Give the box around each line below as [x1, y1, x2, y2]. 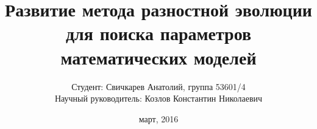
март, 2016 [138, 112, 179, 125]
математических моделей [60, 44, 257, 69]
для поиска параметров [65, 21, 252, 46]
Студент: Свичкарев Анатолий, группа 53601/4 [71, 80, 246, 92]
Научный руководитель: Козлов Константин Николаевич [54, 92, 263, 105]
